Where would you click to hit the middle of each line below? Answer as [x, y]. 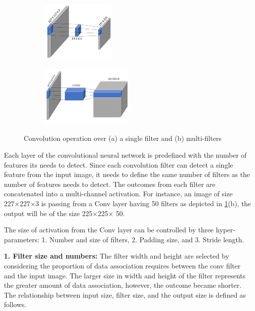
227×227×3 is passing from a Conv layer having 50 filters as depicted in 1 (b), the [127, 203]
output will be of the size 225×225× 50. [64, 213]
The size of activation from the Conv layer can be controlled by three [109, 230]
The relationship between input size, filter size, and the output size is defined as [125, 294]
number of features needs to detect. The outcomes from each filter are [110, 184]
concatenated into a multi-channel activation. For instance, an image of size [118, 194]
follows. [15, 304]
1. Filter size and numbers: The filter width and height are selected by [117, 256]
